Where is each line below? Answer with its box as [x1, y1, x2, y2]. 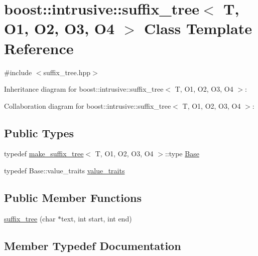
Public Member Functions [4, 190, 142, 205]
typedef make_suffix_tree [4, 148, 84, 159]
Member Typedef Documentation [4, 237, 181, 253]
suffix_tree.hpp [43, 67, 91, 77]
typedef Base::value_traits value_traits [4, 165, 125, 176]
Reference [4, 38, 74, 58]
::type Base [165, 148, 199, 159]
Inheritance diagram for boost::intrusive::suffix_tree [4, 84, 164, 94]
